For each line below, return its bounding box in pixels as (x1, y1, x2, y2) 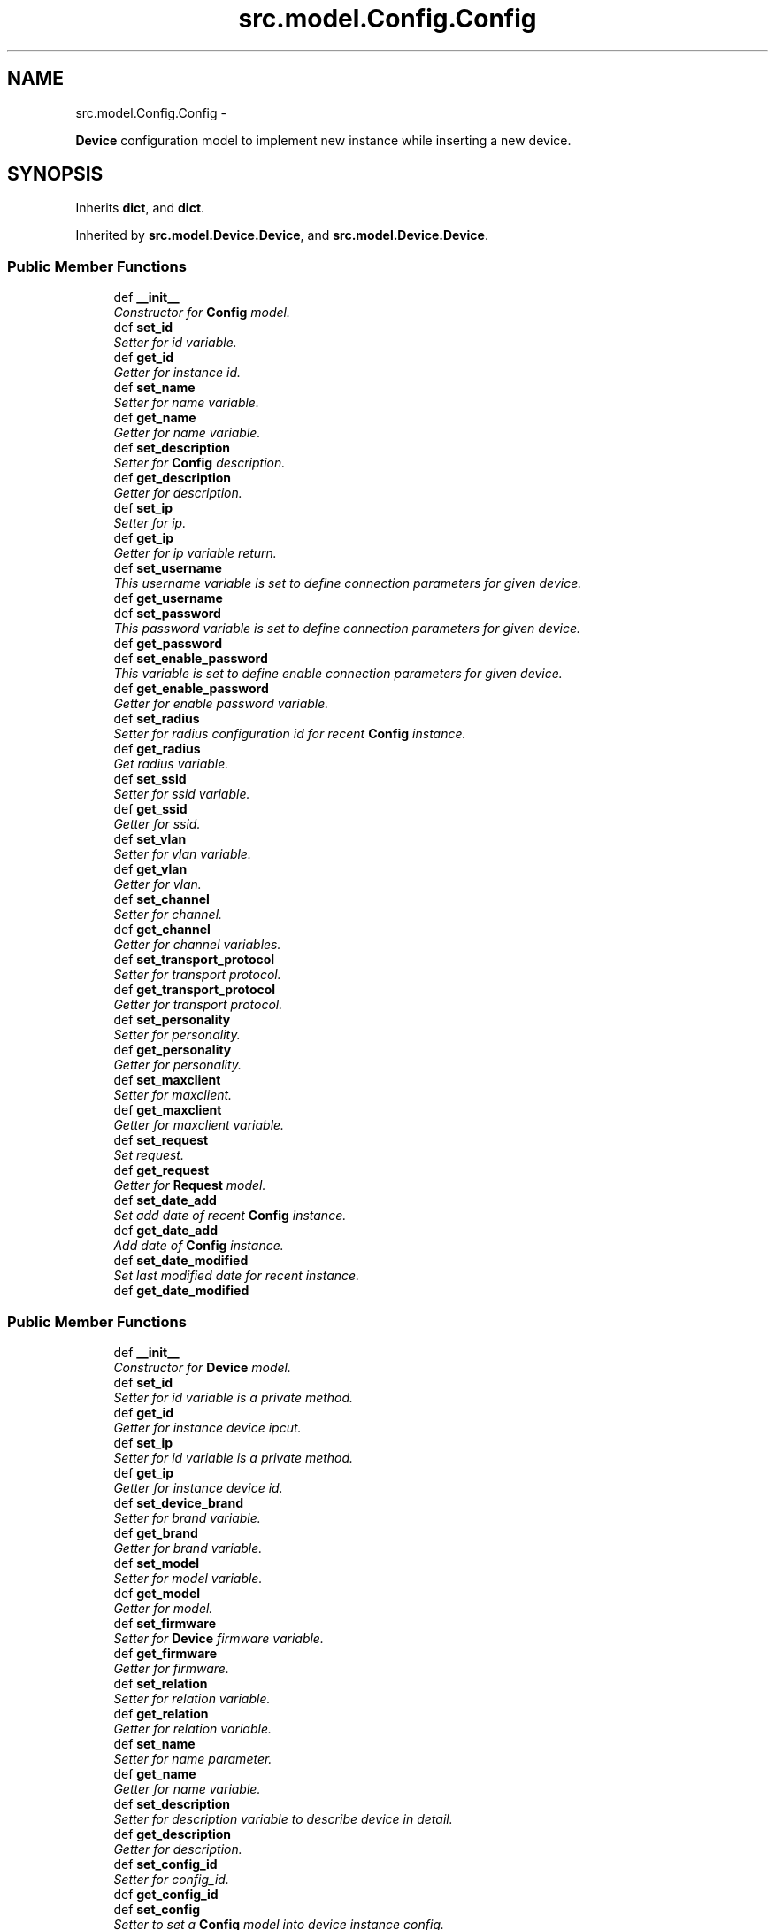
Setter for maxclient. (113, 1087, 233, 1103)
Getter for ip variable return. (113, 545, 277, 561)
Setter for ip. (113, 515, 187, 531)
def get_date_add (113, 1223, 218, 1239)
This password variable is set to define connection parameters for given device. (113, 621, 581, 637)
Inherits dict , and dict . (75, 200, 205, 216)
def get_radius (113, 741, 201, 757)
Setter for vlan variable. (113, 846, 251, 862)
